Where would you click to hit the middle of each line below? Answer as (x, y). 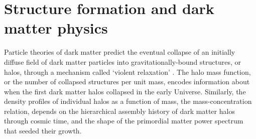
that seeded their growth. (43, 131)
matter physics (56, 28)
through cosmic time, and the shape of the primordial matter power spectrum (124, 121)
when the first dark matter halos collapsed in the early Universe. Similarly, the (125, 91)
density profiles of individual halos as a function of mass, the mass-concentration (128, 101)
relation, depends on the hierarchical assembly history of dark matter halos (119, 111)
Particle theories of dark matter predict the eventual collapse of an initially (120, 52)
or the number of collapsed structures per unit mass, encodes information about (127, 82)
